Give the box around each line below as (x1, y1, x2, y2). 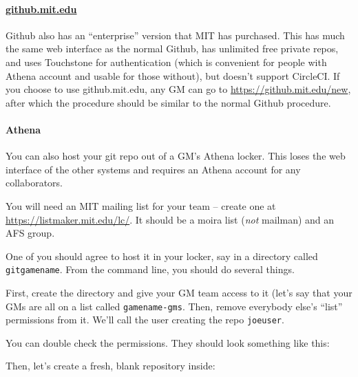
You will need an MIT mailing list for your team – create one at (6, 198, 276, 213)
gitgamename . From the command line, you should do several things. (6, 262, 295, 277)
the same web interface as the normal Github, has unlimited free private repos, (6, 41, 339, 56)
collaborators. (6, 175, 63, 190)
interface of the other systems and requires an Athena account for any (6, 162, 301, 176)
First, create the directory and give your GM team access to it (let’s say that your (6, 285, 352, 299)
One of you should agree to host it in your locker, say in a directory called (6, 248, 318, 263)
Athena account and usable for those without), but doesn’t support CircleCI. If (6, 68, 340, 83)
